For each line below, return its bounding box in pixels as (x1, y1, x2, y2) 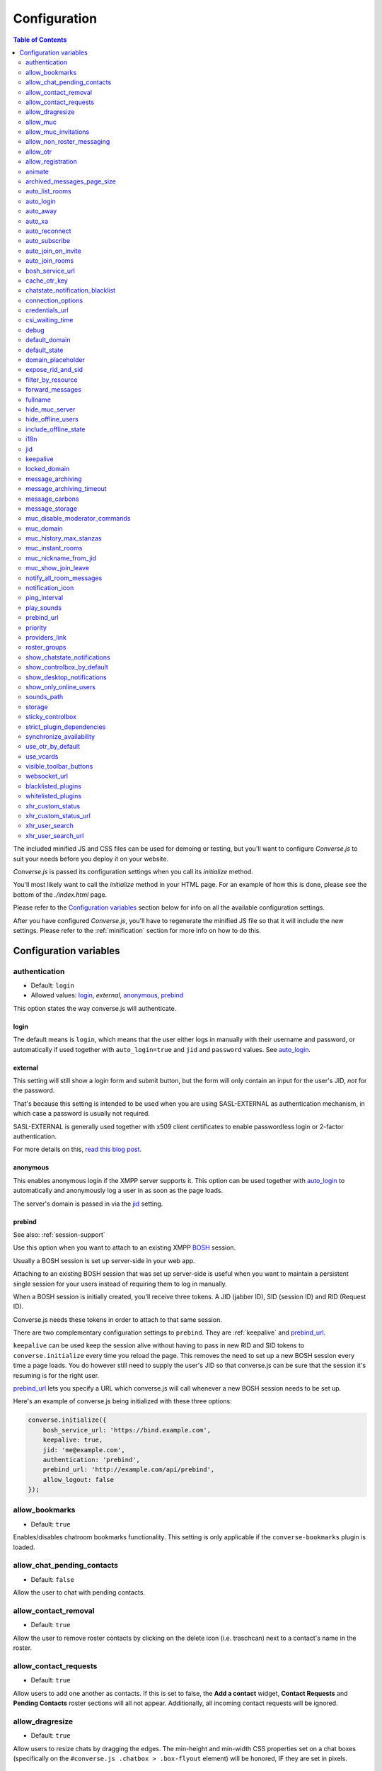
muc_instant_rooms (25, 544, 83, 553)
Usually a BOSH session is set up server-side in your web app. (13, 1256, 195, 1264)
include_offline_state (25, 425, 86, 434)
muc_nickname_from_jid (25, 553, 97, 562)
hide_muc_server (25, 405, 76, 414)
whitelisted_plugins (25, 792, 81, 800)
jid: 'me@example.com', (42, 1446, 125, 1454)
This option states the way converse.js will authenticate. (13, 1004, 177, 1012)
